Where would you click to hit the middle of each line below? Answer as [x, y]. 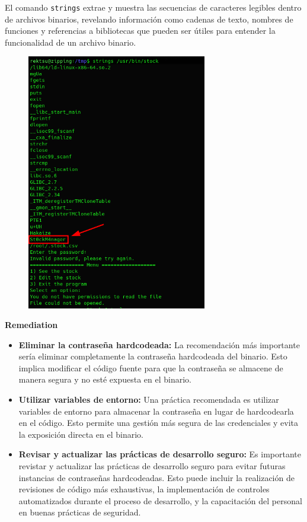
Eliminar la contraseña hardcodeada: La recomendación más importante [159, 344]
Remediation [31, 325]
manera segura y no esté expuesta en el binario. [105, 379]
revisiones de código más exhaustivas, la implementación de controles [144, 489]
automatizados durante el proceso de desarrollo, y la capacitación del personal [160, 500]
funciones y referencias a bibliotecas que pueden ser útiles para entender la [140, 31]
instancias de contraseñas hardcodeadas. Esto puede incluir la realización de [156, 477]
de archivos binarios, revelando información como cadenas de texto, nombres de [149, 19]
